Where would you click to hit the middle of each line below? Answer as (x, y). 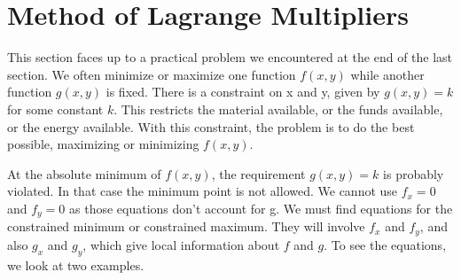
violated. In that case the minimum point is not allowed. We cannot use (203, 191)
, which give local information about (181, 244)
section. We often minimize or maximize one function (152, 74)
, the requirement (258, 173)
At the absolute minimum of (84, 173)
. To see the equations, (385, 244)
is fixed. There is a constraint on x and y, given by (243, 92)
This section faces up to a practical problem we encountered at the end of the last (230, 57)
